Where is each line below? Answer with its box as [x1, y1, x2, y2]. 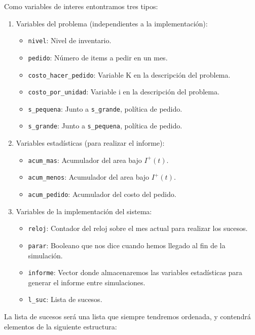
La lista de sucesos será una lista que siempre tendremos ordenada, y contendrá [4, 311, 251, 322]
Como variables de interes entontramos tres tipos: [4, 1, 158, 11]
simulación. [28, 250, 63, 260]
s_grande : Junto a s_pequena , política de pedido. [28, 120, 183, 131]
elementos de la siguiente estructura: [4, 321, 117, 331]
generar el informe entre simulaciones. [28, 277, 145, 287]
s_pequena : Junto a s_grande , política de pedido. [28, 103, 183, 114]
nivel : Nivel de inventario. [28, 35, 112, 46]
